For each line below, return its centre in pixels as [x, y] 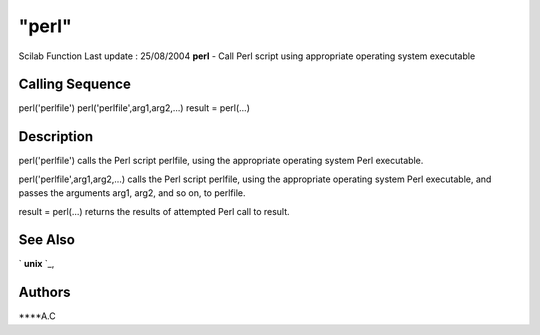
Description [56, 136]
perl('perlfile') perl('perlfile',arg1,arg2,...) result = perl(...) [134, 108]
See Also [46, 240]
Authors [44, 292]
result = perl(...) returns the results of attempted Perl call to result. [154, 211]
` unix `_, [36, 264]
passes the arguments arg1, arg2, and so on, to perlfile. [132, 193]
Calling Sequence [75, 84]
